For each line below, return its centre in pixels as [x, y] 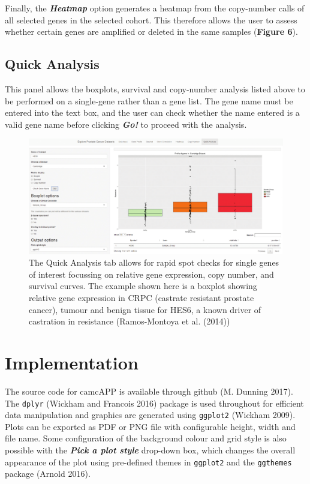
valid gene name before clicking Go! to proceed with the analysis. [126, 124]
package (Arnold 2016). [48, 474]
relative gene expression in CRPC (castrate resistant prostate [142, 298]
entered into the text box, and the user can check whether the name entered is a [152, 112]
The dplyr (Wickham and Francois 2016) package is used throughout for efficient [154, 403]
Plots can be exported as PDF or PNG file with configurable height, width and [150, 426]
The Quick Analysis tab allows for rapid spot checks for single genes [154, 262]
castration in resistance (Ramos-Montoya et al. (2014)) [130, 321]
